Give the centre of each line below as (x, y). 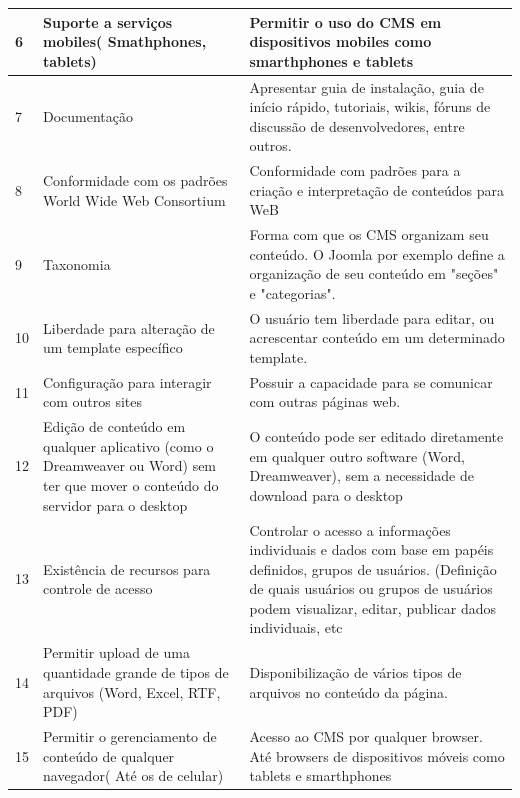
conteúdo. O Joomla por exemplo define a (377, 253)
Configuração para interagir (127, 381)
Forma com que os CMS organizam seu (369, 234)
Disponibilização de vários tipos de (355, 671)
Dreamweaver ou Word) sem (130, 465)
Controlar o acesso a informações (350, 529)
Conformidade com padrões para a (355, 170)
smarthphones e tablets (331, 60)
